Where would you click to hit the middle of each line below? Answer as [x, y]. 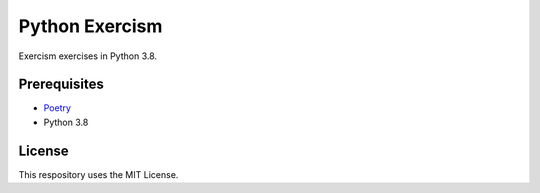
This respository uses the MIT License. [98, 174]
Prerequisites [61, 84]
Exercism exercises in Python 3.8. [88, 56]
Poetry [57, 108]
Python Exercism [90, 26]
